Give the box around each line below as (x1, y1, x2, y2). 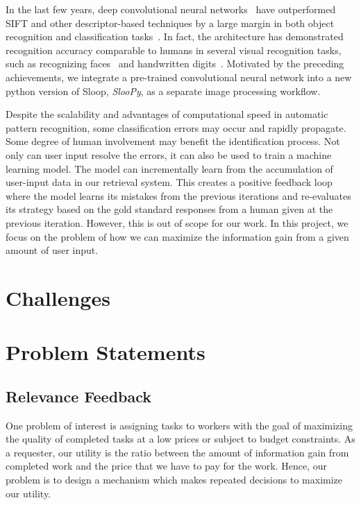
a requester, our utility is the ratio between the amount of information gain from (6, 445, 349, 459)
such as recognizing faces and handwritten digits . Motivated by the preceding (6, 56, 344, 71)
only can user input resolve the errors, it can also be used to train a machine (6, 147, 332, 162)
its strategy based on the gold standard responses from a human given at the (6, 202, 333, 216)
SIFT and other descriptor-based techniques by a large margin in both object (6, 15, 335, 30)
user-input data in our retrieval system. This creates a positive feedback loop (6, 175, 333, 189)
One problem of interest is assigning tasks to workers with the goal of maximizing (6, 418, 353, 432)
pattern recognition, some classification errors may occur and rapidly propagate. (6, 120, 346, 135)
